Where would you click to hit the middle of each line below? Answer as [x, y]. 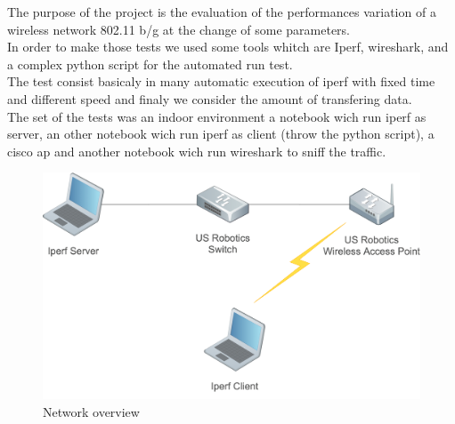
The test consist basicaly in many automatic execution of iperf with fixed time [221, 81]
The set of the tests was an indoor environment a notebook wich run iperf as [217, 116]
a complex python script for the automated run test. [150, 64]
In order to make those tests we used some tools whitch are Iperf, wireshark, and [228, 47]
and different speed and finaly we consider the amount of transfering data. [210, 98]
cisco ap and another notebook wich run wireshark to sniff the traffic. [197, 151]
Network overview [91, 411]
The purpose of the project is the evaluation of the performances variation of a [222, 12]
